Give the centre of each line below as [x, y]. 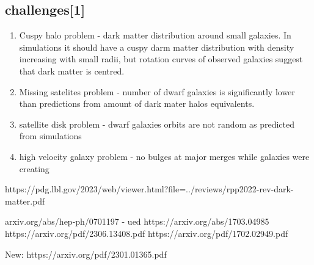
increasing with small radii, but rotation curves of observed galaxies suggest [161, 59]
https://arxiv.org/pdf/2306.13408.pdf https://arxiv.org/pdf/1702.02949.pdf [147, 233]
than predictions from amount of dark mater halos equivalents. [137, 103]
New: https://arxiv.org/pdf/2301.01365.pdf [86, 254]
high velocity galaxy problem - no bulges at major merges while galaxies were [164, 156]
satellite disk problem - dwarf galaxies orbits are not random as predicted [157, 124]
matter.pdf [25, 201]
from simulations [50, 136]
